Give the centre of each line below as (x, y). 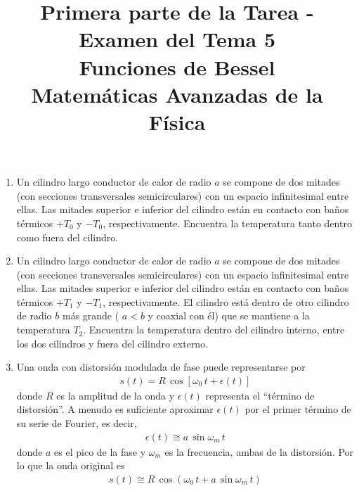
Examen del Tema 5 (177, 39)
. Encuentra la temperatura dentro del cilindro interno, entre (214, 330)
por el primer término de (298, 409)
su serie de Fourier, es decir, (77, 423)
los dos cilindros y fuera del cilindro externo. (112, 343)
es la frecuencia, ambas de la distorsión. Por (259, 451)
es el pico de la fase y (100, 451)
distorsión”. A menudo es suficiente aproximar (115, 409)
